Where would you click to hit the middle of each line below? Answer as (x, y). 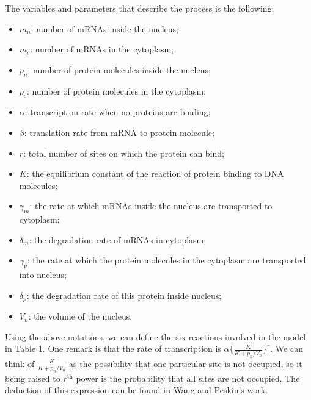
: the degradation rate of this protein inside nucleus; (124, 295)
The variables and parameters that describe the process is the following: (140, 8)
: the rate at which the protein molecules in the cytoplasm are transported (166, 260)
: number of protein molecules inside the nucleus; (119, 69)
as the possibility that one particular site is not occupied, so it (186, 363)
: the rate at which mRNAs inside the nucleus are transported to (151, 206)
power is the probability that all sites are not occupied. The (188, 378)
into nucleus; (43, 275)
